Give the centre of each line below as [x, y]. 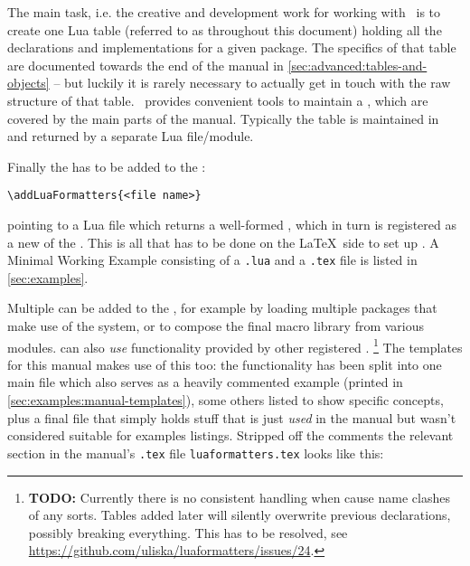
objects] [28, 83]
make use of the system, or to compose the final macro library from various [216, 326]
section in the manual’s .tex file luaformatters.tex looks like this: [196, 453]
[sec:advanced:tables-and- [357, 65]
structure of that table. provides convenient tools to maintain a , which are [218, 100]
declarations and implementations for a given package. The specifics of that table [232, 47]
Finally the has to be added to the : [107, 166]
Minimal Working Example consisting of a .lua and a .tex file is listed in [212, 260]
